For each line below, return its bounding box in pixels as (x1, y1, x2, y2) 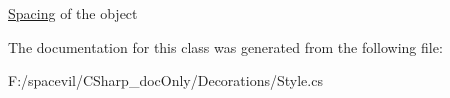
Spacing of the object (8, 3, 138, 23)
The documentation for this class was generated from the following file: (8, 36, 443, 57)
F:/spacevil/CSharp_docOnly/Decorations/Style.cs (8, 70, 323, 91)
